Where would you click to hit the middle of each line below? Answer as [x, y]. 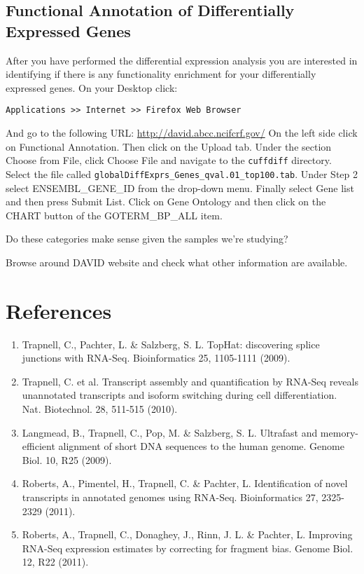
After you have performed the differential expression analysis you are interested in [182, 60]
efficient [38, 446]
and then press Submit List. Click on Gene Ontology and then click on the [166, 201]
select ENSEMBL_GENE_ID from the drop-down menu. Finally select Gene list [180, 187]
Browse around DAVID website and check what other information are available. [177, 262]
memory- [339, 432]
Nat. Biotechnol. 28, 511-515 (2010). [100, 409]
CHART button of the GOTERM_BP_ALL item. [114, 215]
